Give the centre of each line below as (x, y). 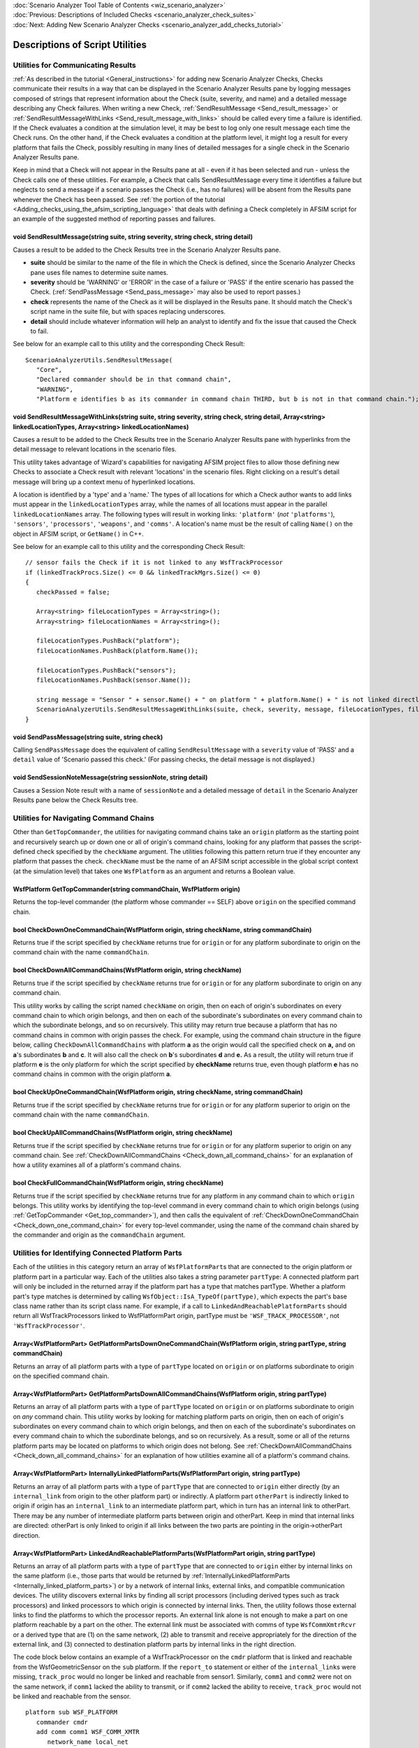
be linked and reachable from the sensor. (72, 1696)
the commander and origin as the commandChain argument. (99, 1235)
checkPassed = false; (73, 592)
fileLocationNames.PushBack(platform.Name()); (117, 651)
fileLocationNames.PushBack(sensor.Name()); (113, 680)
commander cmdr (62, 1722)
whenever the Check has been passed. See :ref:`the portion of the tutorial (119, 199)
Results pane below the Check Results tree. (75, 800)
